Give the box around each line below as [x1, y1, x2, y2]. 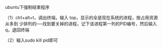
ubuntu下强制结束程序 [5, 4, 50, 10]
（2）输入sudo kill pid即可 [5, 37, 58, 43]
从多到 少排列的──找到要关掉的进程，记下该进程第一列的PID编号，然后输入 [5, 21, 157, 26]
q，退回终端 [5, 27, 29, 33]
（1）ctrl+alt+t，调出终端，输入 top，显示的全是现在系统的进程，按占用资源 [5, 15, 158, 21]
